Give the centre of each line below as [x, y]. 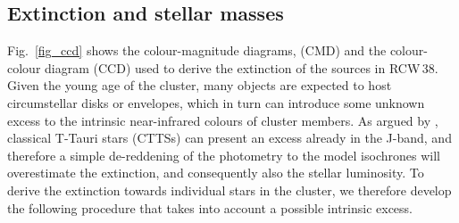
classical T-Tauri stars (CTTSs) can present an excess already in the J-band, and [229, 138]
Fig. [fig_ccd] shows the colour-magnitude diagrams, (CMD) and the [197, 50]
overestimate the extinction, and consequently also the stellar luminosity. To [216, 173]
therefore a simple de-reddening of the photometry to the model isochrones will [224, 155]
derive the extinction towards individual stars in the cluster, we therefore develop [229, 190]
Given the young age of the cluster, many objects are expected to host [200, 85]
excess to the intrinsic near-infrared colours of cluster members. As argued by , [223, 120]
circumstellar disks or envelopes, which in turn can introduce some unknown [216, 102]
